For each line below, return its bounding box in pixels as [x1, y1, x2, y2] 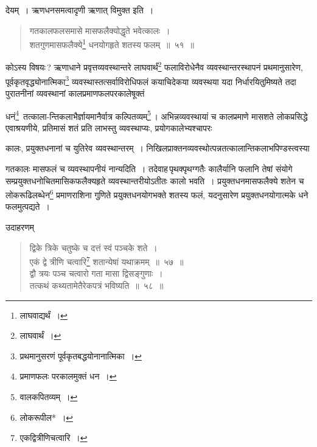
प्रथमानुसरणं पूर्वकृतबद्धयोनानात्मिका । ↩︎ [19, 349, 142, 362]
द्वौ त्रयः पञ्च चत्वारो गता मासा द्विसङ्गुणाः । [29, 267, 163, 280]
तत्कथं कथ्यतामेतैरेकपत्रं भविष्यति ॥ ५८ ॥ [29, 279, 164, 292]
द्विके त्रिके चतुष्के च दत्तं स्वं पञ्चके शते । [29, 241, 158, 254]
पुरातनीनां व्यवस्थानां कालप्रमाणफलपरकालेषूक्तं [5, 86, 145, 99]
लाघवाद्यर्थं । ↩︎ [19, 308, 68, 321]
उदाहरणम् [5, 221, 34, 233]
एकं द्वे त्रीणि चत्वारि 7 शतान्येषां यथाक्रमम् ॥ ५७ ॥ [29, 254, 184, 268]
